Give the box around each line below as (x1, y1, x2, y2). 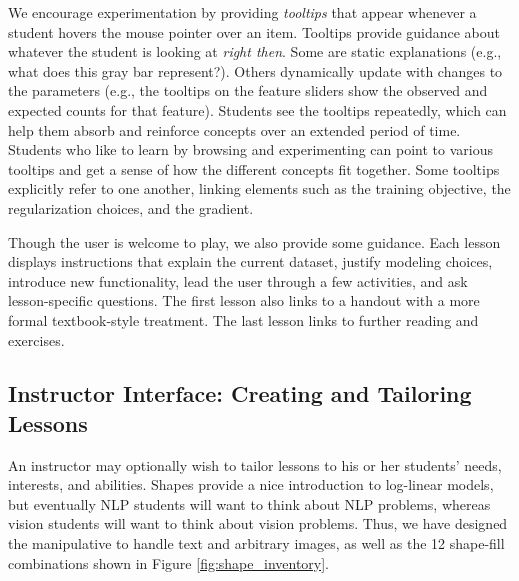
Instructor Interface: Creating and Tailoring (8, 378, 472, 409)
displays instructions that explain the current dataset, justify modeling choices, (8, 251, 493, 272)
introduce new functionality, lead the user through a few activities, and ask (8, 270, 468, 291)
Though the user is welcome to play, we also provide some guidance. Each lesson (8, 231, 501, 252)
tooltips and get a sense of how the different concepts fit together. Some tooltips (8, 158, 500, 179)
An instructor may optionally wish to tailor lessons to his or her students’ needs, (8, 454, 502, 475)
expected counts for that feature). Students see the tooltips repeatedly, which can (8, 99, 507, 120)
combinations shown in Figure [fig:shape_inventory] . (8, 552, 330, 573)
